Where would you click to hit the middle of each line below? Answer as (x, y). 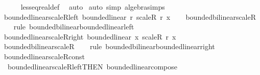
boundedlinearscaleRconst (44, 56)
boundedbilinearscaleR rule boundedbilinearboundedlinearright (109, 46)
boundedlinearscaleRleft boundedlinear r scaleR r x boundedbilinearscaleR (130, 16)
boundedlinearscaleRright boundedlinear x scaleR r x (90, 36)
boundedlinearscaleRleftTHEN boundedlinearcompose (92, 66)
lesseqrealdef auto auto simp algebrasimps (93, 7)
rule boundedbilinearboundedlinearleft (74, 27)
